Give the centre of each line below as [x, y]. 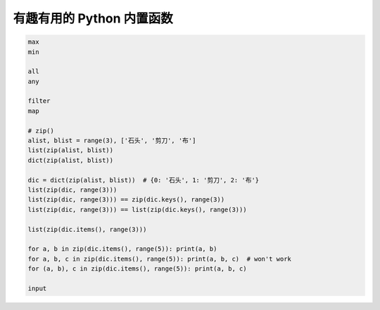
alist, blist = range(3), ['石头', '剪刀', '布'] [112, 141]
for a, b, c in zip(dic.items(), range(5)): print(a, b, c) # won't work [160, 259]
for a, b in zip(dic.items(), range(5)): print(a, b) [122, 249]
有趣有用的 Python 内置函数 [93, 18]
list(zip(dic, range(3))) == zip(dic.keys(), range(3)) [126, 200]
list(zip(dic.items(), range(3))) [87, 229]
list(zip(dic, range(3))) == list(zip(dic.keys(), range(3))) [137, 209]
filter [39, 101]
